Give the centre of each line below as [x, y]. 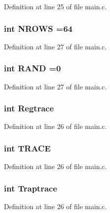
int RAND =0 [33, 68]
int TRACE [27, 148]
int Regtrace [29, 108]
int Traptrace [31, 188]
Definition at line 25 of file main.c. [55, 6]
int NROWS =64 [38, 28]
